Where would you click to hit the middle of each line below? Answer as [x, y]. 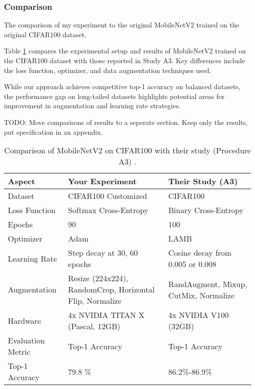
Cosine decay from [200, 253]
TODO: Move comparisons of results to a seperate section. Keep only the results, [126, 122]
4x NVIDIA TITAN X [106, 315]
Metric [19, 352]
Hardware [25, 320]
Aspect [22, 181]
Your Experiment [102, 181]
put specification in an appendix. [53, 132]
